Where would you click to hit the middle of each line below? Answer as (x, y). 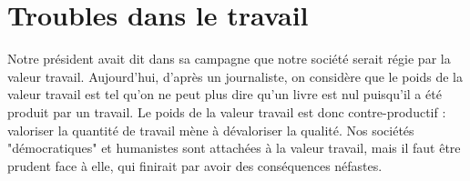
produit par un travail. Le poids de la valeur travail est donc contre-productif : (227, 111)
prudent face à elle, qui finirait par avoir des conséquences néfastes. (195, 165)
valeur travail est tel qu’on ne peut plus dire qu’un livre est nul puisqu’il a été (225, 94)
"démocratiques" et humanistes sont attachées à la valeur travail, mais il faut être (234, 148)
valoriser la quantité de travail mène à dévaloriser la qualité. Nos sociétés (211, 130)
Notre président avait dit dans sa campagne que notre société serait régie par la (229, 59)
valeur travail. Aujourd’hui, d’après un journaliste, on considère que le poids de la (235, 76)
